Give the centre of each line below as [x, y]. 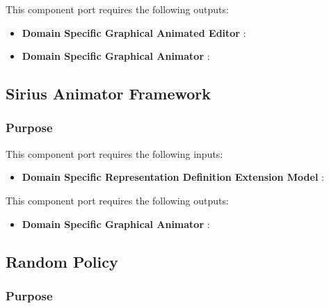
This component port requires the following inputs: [114, 153]
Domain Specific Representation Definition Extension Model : [173, 177]
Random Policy [62, 261]
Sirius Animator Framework [109, 94]
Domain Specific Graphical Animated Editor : [134, 32]
